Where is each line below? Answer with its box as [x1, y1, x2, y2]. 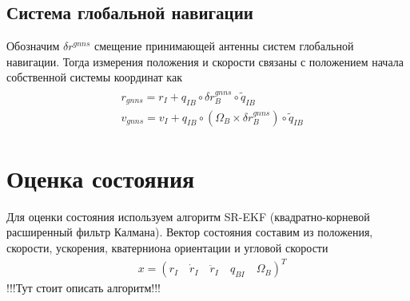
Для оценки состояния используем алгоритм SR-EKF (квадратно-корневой [6, 208, 370, 224]
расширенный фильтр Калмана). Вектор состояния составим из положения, [6, 224, 373, 240]
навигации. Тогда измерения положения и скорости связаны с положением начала [6, 53, 404, 69]
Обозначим [6, 38, 60, 54]
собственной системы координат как [6, 69, 182, 85]
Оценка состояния [6, 161, 195, 194]
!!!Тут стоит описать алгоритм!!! [6, 279, 161, 296]
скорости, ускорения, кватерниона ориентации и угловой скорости [6, 240, 328, 255]
